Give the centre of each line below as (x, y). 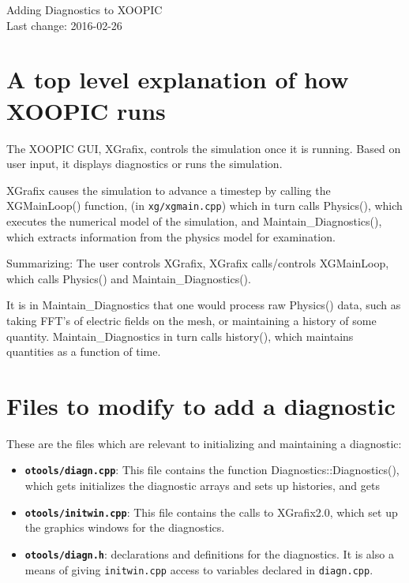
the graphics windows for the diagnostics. (125, 527)
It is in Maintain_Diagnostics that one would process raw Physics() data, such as (204, 305)
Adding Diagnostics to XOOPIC (84, 9)
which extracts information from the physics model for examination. (171, 236)
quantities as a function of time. (84, 351)
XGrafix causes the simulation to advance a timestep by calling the (169, 190)
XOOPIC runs (86, 110)
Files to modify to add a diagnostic (201, 405)
